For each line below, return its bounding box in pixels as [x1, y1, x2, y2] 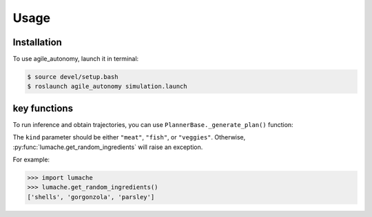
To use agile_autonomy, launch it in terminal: [12, 55, 139, 63]
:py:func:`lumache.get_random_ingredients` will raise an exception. [12, 143, 203, 151]
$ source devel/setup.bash [27, 73, 118, 81]
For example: [12, 155, 50, 164]
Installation [12, 36, 62, 48]
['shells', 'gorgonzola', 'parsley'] [27, 193, 155, 201]
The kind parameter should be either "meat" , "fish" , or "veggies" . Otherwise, [12, 133, 246, 141]
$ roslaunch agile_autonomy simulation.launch [27, 82, 187, 91]
